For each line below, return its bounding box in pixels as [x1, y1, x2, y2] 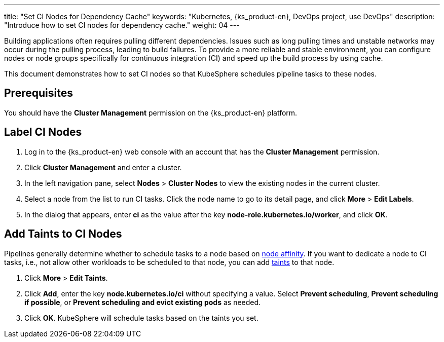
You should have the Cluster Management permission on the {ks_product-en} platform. [4, 108, 298, 117]
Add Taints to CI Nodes [4, 227, 122, 241]
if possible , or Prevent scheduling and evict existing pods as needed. [24, 297, 261, 307]
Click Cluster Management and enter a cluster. [24, 163, 182, 172]
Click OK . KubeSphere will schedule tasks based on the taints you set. [24, 313, 258, 322]
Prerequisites [4, 87, 73, 100]
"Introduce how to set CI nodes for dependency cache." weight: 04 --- [4, 21, 240, 29]
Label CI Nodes [4, 126, 82, 139]
